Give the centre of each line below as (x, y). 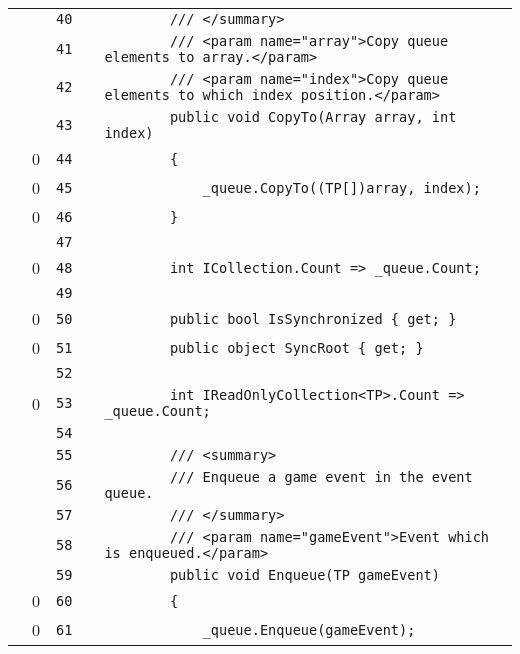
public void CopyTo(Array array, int (313, 117)
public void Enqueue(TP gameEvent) (304, 575)
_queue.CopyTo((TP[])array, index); (341, 187)
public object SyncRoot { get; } (296, 347)
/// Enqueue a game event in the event (321, 477)
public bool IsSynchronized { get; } (313, 318)
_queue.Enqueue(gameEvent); (309, 629)
